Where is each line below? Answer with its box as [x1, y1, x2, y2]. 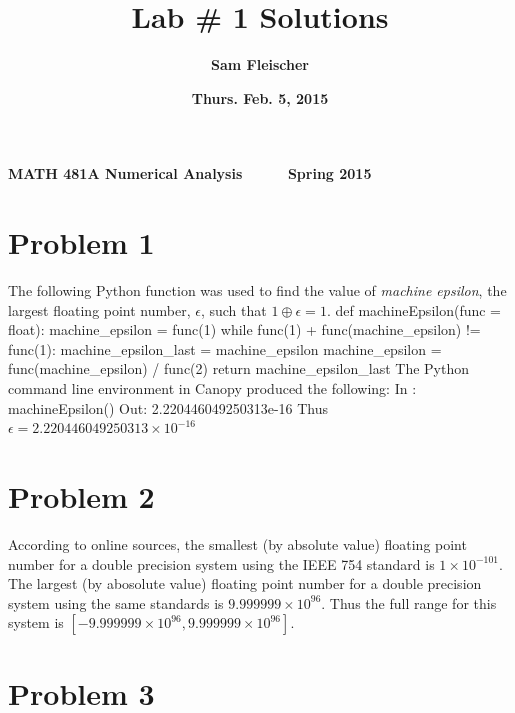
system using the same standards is [8, 592, 224, 613]
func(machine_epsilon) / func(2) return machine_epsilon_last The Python [8, 358, 469, 379]
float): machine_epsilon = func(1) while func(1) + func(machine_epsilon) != [8, 319, 481, 340]
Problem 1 [8, 222, 155, 263]
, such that [200, 299, 267, 320]
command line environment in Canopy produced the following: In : [8, 378, 417, 398]
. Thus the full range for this [321, 592, 497, 613]
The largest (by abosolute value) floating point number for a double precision [8, 573, 482, 594]
